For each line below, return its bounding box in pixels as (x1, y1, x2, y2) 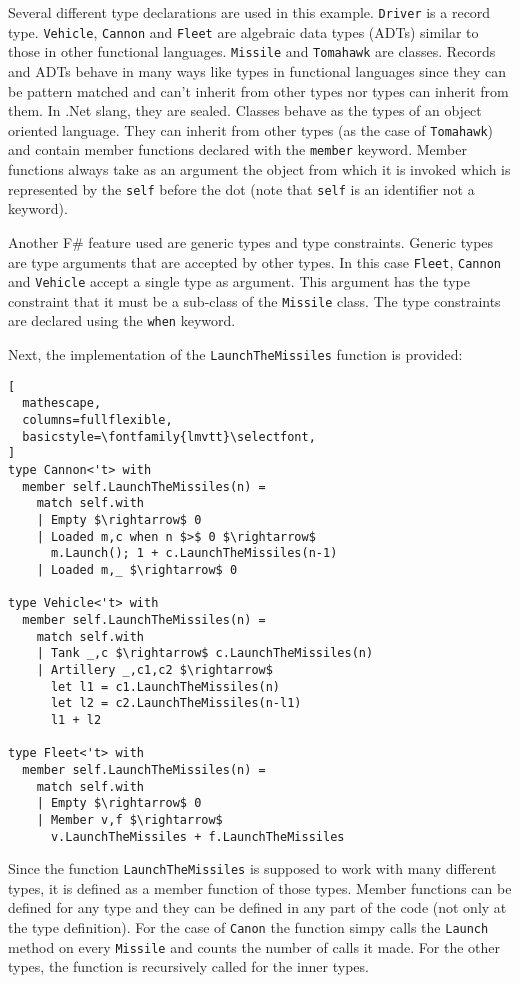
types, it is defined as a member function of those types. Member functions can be (8, 877, 512, 898)
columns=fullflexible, (22, 413, 173, 428)
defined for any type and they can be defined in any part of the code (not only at (8, 897, 507, 918)
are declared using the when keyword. (8, 310, 236, 331)
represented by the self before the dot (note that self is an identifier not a (8, 178, 475, 199)
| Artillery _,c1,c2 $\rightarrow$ (36, 662, 273, 677)
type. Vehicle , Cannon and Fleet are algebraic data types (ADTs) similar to (8, 21, 479, 42)
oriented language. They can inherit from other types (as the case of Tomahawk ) (8, 119, 494, 140)
